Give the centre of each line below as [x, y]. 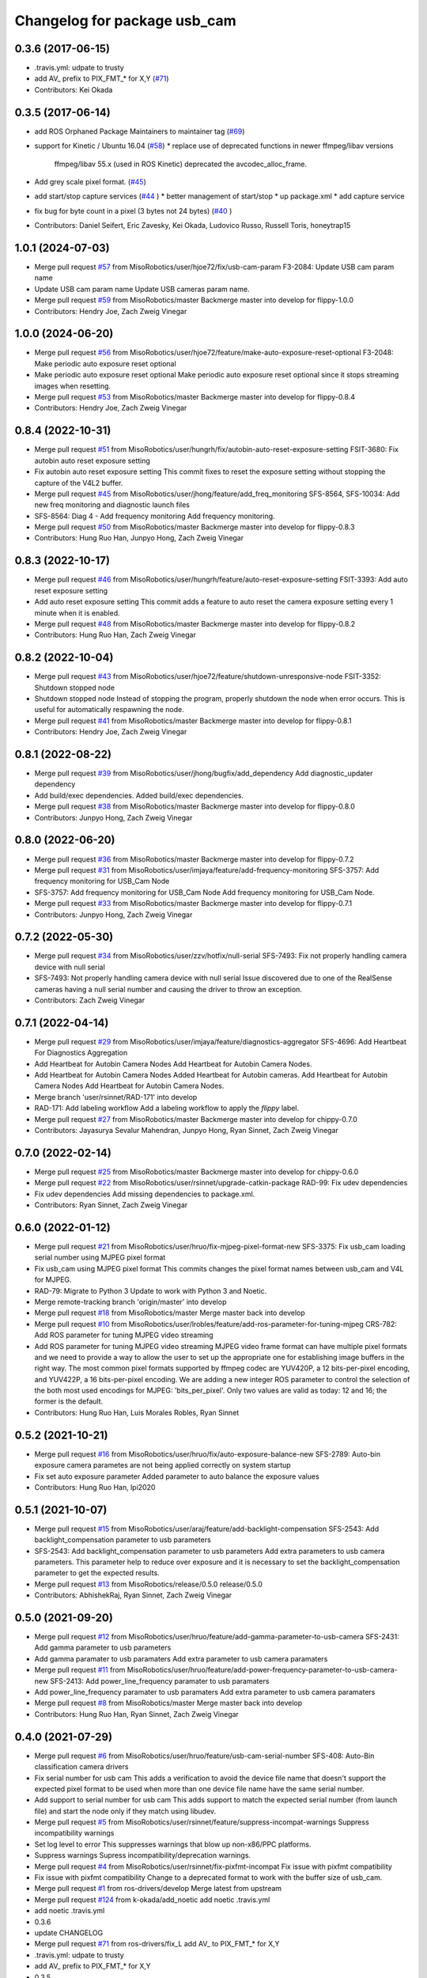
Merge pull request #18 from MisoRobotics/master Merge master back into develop [170, 1313]
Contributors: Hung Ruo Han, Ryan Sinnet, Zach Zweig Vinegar [136, 1714]
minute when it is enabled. [77, 612]
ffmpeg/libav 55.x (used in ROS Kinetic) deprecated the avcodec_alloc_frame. [181, 164]
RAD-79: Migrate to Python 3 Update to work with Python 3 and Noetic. [151, 1290]
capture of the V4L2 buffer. [79, 483]
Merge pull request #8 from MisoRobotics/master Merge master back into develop [168, 1703]
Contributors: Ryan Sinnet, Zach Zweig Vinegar [111, 1205]
